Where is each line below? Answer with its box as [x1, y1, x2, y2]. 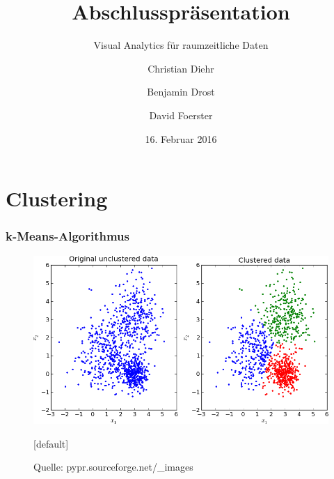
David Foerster [149, 107, 213, 122]
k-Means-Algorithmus [6, 227, 129, 245]
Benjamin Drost [147, 84, 215, 99]
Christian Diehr [148, 61, 214, 75]
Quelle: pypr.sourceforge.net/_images [33, 459, 193, 474]
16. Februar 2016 [145, 131, 217, 146]
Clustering [6, 184, 108, 213]
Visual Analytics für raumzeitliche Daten [93, 38, 269, 52]
